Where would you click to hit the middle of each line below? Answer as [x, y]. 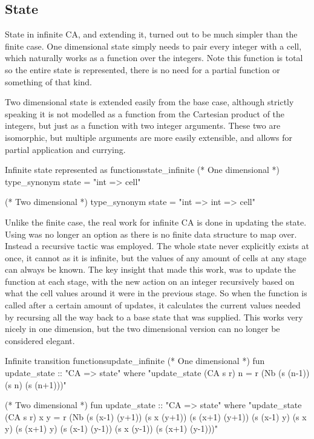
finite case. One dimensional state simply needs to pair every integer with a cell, [153, 46]
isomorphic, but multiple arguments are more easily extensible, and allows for [149, 137]
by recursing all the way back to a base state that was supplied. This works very [154, 317]
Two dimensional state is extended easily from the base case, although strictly [149, 102]
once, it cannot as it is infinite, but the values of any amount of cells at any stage [156, 257]
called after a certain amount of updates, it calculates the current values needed [153, 305]
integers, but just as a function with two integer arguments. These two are [143, 125]
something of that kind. [48, 81]
